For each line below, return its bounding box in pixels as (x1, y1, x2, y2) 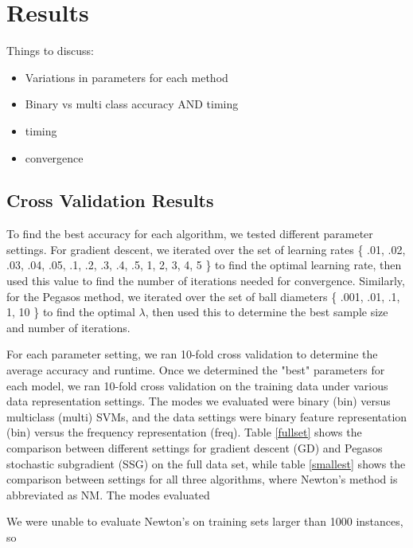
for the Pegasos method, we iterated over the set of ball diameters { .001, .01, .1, (6, 288, 400, 304)
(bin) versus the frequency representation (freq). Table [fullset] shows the (6, 424, 362, 440)
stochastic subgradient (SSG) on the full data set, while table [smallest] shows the (6, 455, 406, 472)
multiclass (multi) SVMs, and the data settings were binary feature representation (6, 408, 407, 425)
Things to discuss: (6, 42, 94, 59)
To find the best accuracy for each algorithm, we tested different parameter (6, 225, 373, 242)
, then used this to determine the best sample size (145, 303, 388, 320)
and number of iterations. (6, 319, 131, 335)
